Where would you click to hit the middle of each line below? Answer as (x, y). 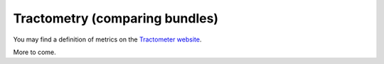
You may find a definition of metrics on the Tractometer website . (107, 39)
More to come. (34, 52)
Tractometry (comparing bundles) (116, 18)
